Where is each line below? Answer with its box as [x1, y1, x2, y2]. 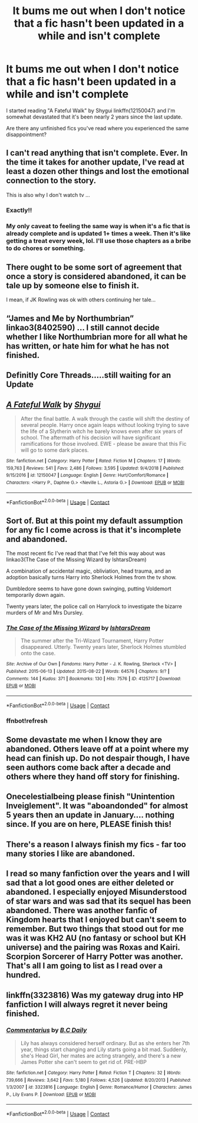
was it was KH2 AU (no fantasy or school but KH [6, 933, 186, 943]
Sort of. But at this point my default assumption [6, 515, 183, 526]
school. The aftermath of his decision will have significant [20, 434, 161, 441]
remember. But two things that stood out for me [6, 924, 184, 934]
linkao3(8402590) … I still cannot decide [6, 323, 160, 333]
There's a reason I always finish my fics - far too [6, 839, 187, 849]
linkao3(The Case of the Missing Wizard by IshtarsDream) [6, 556, 147, 563]
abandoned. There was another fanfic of [6, 905, 158, 915]
